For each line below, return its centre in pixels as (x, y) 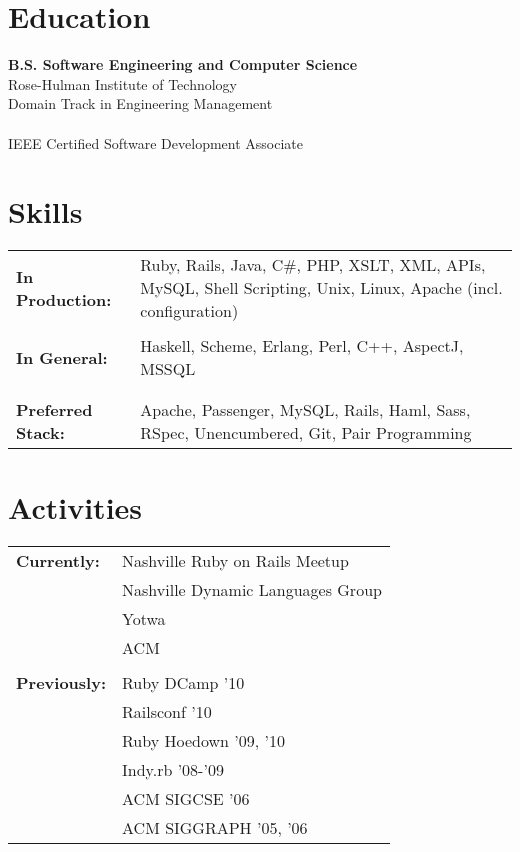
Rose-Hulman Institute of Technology (123, 83)
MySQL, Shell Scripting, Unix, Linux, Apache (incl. (321, 288)
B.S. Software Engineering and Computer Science (183, 64)
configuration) (189, 311)
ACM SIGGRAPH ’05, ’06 (215, 828)
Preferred (54, 410)
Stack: (40, 433)
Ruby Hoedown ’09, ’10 (203, 741)
